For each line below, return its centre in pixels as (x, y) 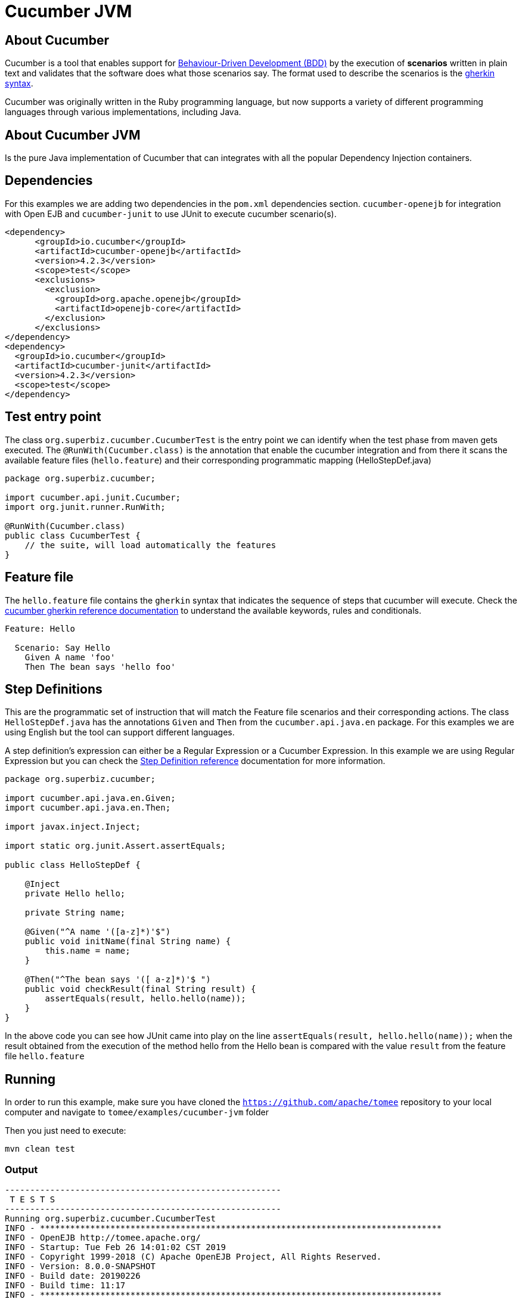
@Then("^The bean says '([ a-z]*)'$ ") (118, 980)
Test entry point (53, 417)
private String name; (75, 913)
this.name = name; (88, 951)
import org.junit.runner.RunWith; (85, 507)
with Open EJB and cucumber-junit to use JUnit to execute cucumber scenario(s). (171, 214)
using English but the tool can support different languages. (120, 732)
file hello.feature (45, 1056)
